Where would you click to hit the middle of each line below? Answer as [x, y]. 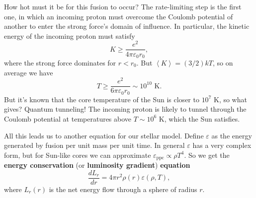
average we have [29, 72]
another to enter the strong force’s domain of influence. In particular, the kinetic [127, 26]
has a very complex [222, 145]
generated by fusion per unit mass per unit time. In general [94, 145]
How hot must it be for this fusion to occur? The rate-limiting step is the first [123, 6]
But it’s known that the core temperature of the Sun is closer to [102, 99]
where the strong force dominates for [60, 62]
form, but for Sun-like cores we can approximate [78, 155]
